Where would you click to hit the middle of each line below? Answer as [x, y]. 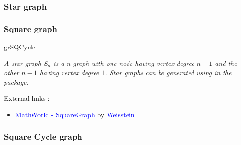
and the [226, 63]
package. [16, 82]
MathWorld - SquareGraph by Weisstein [75, 115]
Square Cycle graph [43, 136]
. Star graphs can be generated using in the [168, 72]
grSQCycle [20, 47]
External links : [27, 98]
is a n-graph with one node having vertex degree [124, 63]
